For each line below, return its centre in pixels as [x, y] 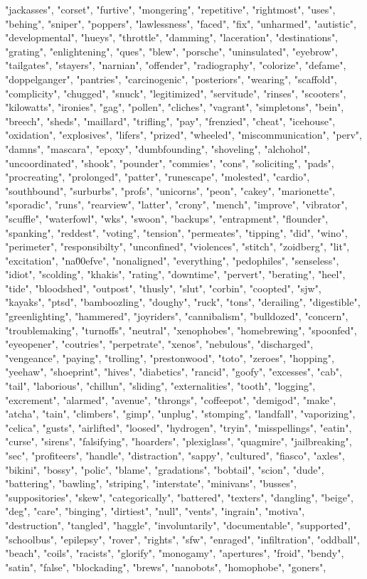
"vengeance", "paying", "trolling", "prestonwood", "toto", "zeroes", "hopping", [170, 357]
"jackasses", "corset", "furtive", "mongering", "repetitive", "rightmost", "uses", [170, 9]
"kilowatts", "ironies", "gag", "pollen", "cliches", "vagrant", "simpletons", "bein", [175, 107]
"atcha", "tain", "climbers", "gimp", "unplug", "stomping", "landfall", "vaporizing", [180, 414]
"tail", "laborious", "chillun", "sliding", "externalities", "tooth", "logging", [160, 386]
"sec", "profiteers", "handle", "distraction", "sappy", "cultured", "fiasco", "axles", [175, 455]
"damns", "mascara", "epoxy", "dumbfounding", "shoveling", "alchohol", [158, 148]
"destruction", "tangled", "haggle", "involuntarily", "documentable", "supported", [178, 525]
